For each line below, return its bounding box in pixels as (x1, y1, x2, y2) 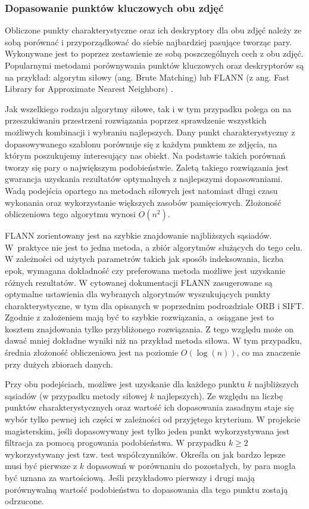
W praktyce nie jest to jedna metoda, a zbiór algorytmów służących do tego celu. (5, 240, 302, 253)
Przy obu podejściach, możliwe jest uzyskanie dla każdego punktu (5, 378, 245, 390)
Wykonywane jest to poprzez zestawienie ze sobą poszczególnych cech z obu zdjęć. (5, 47, 304, 60)
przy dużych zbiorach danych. (5, 357, 113, 370)
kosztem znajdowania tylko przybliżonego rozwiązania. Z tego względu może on (5, 322, 294, 335)
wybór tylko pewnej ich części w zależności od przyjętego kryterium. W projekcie (5, 413, 301, 425)
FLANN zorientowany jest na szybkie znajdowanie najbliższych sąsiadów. (5, 229, 272, 242)
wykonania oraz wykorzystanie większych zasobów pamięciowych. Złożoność (5, 196, 282, 208)
